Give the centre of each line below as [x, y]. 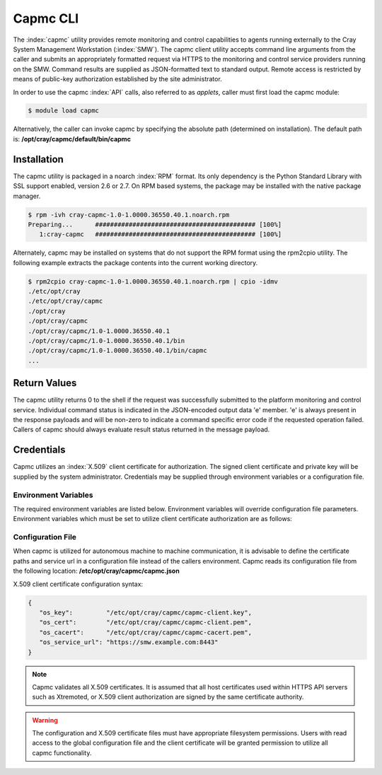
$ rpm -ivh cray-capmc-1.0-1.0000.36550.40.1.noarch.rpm [129, 215]
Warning [45, 720]
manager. [27, 196]
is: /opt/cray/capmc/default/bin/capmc [72, 139]
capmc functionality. [62, 752]
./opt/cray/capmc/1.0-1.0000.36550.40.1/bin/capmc [118, 351]
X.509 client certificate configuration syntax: [78, 584]
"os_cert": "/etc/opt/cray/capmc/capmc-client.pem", [146, 623]
